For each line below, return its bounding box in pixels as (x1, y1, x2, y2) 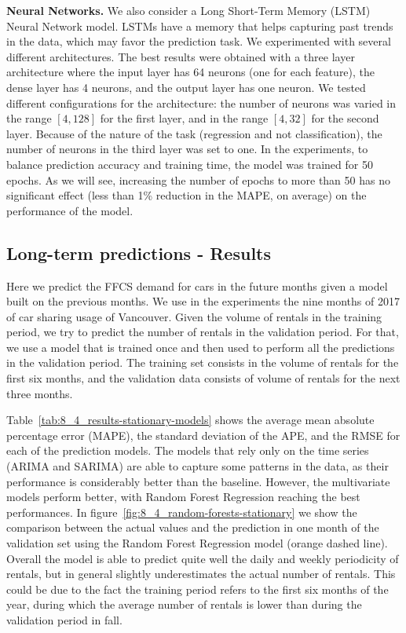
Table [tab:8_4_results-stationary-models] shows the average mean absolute (6, 412, 375, 428)
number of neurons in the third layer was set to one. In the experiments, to (6, 141, 368, 157)
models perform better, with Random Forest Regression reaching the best (6, 488, 360, 505)
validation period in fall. (6, 611, 123, 628)
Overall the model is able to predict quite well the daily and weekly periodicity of (6, 550, 399, 566)
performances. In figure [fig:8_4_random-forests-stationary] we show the (6, 503, 357, 520)
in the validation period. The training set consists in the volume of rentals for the (6, 354, 399, 371)
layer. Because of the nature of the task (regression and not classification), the (6, 125, 382, 141)
